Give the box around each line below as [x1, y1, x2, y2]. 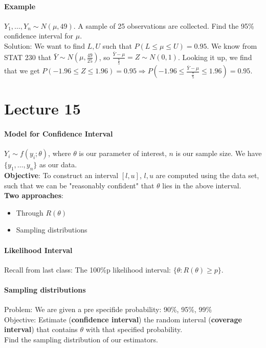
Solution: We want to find [4, 40, 85, 51]
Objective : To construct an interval [4, 169, 119, 180]
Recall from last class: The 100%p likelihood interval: [4, 264, 171, 275]
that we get [4, 65, 40, 75]
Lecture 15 [4, 98, 81, 119]
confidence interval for [4, 30, 74, 41]
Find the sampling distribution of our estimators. [4, 334, 158, 344]
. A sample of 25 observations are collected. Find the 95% [73, 20, 254, 31]
